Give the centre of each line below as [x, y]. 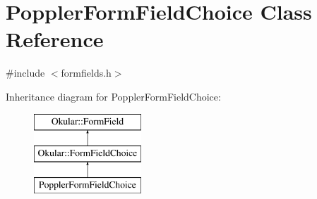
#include [25, 73]
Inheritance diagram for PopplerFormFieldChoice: [113, 96]
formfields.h [86, 73]
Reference [55, 39]
